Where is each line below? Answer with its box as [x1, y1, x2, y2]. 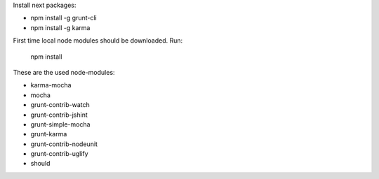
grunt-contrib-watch [30, 101, 91, 109]
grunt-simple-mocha [30, 120, 91, 129]
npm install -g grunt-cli [30, 14, 98, 22]
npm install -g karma [30, 23, 91, 31]
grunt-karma [30, 130, 67, 138]
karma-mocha [30, 81, 72, 89]
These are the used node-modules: [13, 68, 115, 76]
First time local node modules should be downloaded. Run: [13, 36, 183, 45]
